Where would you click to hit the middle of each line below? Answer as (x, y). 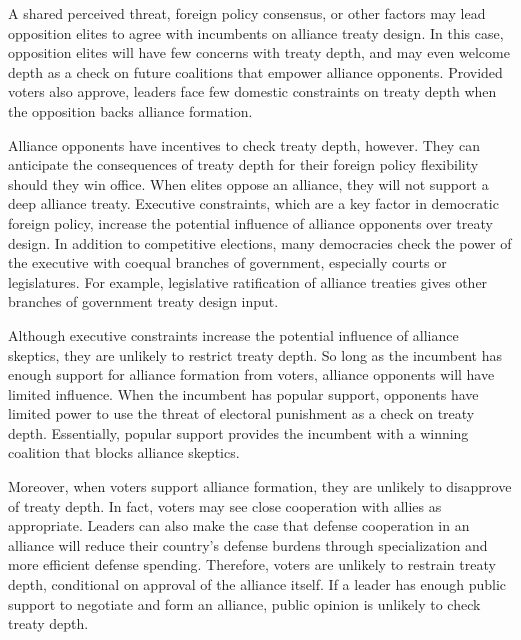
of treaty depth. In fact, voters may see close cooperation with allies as (225, 505)
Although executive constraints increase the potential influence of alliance (233, 334)
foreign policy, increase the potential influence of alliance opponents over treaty (250, 222)
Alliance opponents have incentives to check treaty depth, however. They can (244, 144)
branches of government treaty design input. (143, 301)
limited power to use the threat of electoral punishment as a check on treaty (241, 413)
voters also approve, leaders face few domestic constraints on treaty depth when (252, 91)
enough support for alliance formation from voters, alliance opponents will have (251, 374)
